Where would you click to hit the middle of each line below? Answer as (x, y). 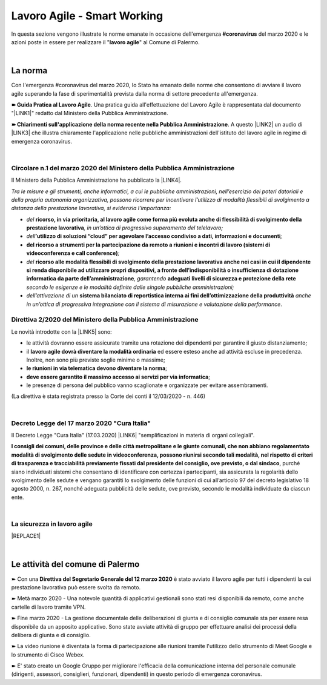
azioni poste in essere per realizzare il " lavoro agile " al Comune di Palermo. (105, 42)
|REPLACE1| (26, 536)
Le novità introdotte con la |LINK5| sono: (61, 332)
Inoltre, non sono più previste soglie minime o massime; (96, 360)
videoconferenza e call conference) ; (73, 253)
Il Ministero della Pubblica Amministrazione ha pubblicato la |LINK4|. (96, 180)
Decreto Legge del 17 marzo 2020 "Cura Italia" (81, 423)
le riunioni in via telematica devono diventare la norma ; (97, 368)
